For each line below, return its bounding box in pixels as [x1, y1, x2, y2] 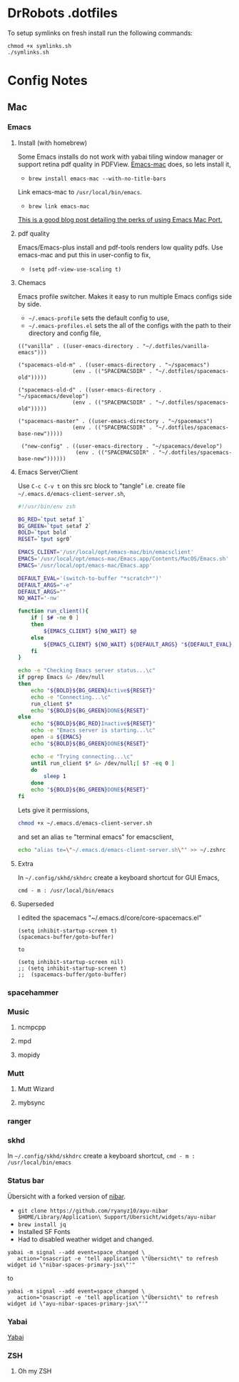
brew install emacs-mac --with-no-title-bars [28, 175, 166, 182]
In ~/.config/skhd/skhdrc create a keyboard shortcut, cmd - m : [7, 1152, 195, 1160]
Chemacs [17, 278, 46, 287]
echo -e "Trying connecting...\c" [31, 752, 133, 760]
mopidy [17, 1050, 41, 1059]
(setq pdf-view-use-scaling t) [28, 266, 122, 273]
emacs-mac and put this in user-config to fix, [17, 250, 151, 259]
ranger [7, 1116, 31, 1126]
